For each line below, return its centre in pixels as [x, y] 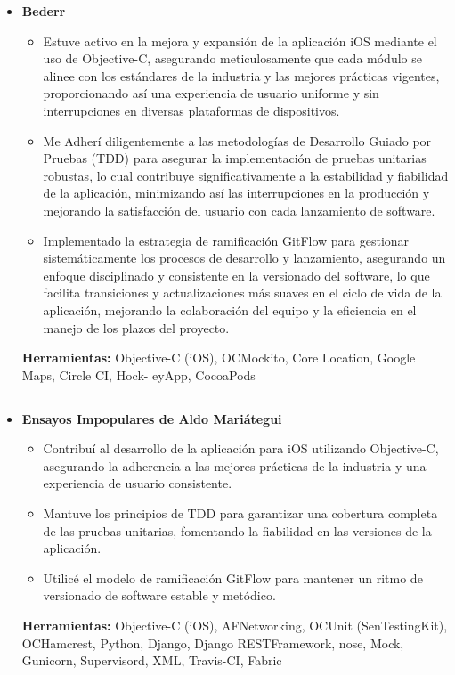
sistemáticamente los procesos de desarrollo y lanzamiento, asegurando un [244, 258]
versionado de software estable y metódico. [159, 595]
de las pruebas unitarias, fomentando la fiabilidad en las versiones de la [237, 530]
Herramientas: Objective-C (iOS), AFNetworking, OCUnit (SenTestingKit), [235, 626]
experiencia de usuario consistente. [138, 483]
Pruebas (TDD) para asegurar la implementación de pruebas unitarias [235, 158]
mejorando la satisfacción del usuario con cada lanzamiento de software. [239, 210]
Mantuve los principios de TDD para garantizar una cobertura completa [240, 513]
